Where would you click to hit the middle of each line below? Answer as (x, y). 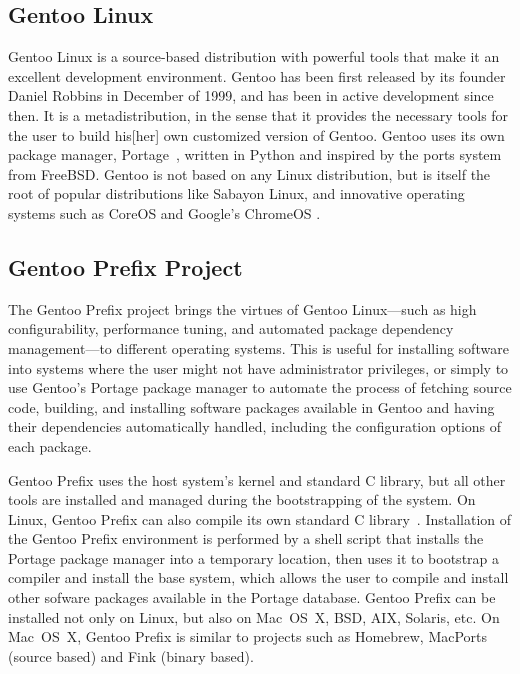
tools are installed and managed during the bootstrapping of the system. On (242, 499)
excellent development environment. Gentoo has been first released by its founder (257, 75)
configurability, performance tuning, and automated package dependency (231, 328)
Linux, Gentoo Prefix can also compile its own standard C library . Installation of (260, 518)
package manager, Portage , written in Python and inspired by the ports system (255, 154)
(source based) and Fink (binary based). (131, 655)
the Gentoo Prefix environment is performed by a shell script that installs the (246, 538)
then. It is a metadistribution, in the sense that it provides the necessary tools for (258, 114)
